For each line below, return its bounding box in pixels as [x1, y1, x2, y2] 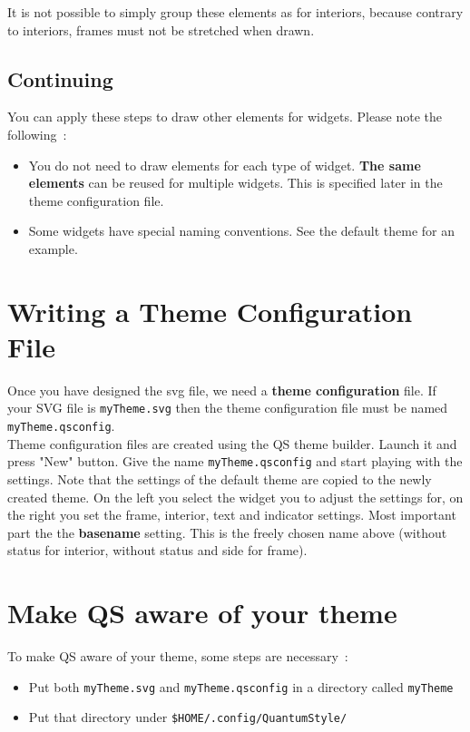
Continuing [7, 64, 113, 93]
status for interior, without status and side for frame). [7, 541, 308, 560]
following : [7, 124, 67, 143]
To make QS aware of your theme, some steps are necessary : [7, 647, 348, 666]
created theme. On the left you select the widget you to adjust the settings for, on [7, 487, 464, 506]
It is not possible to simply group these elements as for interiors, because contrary [7, 3, 464, 21]
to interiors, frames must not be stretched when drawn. [7, 20, 315, 39]
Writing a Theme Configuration [7, 292, 413, 329]
